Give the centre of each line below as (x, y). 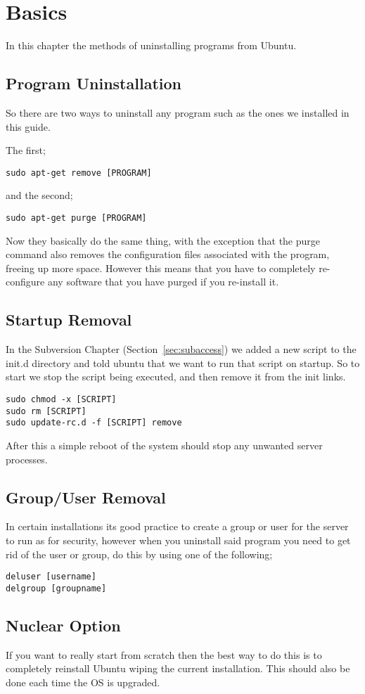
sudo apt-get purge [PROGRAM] (76, 218)
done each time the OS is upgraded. (83, 682)
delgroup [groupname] (56, 588)
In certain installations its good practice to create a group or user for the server (177, 526)
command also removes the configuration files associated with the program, (168, 254)
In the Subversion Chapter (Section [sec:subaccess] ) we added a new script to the (181, 349)
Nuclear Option (63, 625)
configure (25, 282)
